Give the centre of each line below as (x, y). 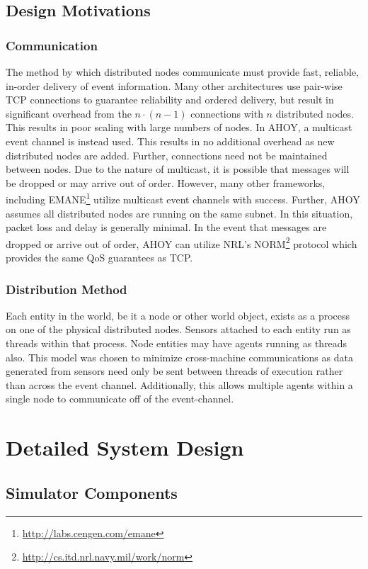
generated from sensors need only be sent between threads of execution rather (174, 371)
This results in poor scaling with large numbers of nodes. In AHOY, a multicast (179, 127)
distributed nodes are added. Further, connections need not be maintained (167, 155)
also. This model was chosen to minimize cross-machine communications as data (179, 357)
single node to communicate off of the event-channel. (120, 399)
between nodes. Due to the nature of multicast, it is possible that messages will (178, 169)
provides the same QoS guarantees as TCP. (99, 258)
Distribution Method (67, 289)
